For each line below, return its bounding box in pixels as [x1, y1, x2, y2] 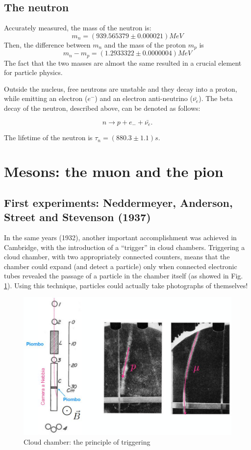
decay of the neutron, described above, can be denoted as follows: [4, 103, 201, 113]
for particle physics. [4, 67, 63, 77]
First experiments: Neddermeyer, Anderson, [4, 195, 233, 210]
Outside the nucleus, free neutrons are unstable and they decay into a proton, [4, 83, 237, 94]
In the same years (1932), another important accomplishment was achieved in [4, 232, 237, 242]
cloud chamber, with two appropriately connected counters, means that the [4, 251, 230, 262]
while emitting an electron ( [4, 93, 88, 103]
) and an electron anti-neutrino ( [95, 93, 193, 103]
